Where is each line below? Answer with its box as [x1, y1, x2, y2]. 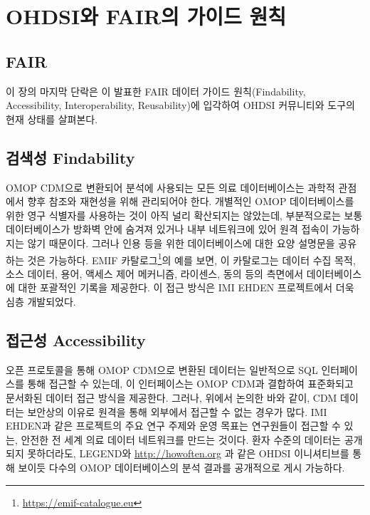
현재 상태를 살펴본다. [6, 111, 98, 126]
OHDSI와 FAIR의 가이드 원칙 [6, 1, 287, 31]
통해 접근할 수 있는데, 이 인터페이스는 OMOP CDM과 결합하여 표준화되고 [27, 376, 354, 391]
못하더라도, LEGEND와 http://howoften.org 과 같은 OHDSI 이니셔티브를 [27, 446, 349, 461]
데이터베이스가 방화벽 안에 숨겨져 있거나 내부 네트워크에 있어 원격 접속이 [6, 222, 329, 236]
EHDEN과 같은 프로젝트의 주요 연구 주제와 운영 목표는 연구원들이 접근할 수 [6, 418, 341, 433]
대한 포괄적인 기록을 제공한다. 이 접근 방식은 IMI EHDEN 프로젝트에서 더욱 [18, 280, 354, 295]
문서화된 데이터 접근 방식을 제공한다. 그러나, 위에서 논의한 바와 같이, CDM [6, 390, 337, 405]
